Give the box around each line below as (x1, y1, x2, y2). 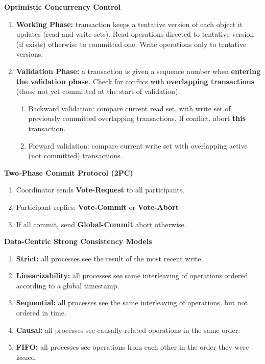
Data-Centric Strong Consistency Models (4, 236, 152, 247)
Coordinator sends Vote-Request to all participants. (16, 184, 185, 195)
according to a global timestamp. (16, 280, 119, 290)
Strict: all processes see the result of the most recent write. (16, 253, 203, 263)
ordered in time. (16, 307, 66, 318)
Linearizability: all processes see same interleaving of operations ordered (16, 270, 248, 281)
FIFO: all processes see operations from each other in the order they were (16, 342, 249, 352)
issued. (16, 351, 37, 362)
